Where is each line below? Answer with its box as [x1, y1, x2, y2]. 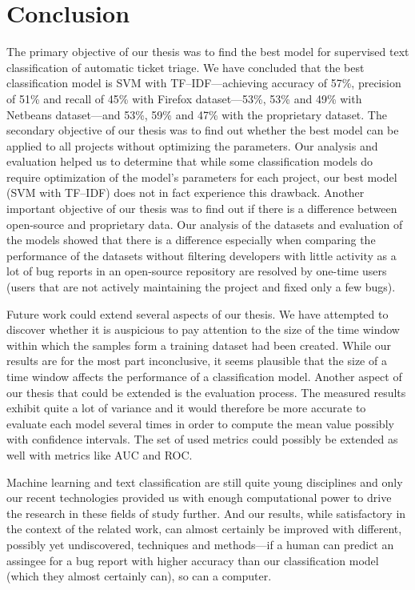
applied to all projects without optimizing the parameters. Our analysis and [6, 137, 378, 154]
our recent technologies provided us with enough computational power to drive [6, 489, 392, 506]
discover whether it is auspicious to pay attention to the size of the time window [6, 321, 400, 338]
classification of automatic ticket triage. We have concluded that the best [6, 58, 365, 75]
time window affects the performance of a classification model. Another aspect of [6, 368, 402, 384]
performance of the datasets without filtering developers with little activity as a [6, 247, 397, 263]
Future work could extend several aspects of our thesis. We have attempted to [6, 305, 389, 322]
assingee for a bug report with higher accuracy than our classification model [6, 552, 379, 568]
